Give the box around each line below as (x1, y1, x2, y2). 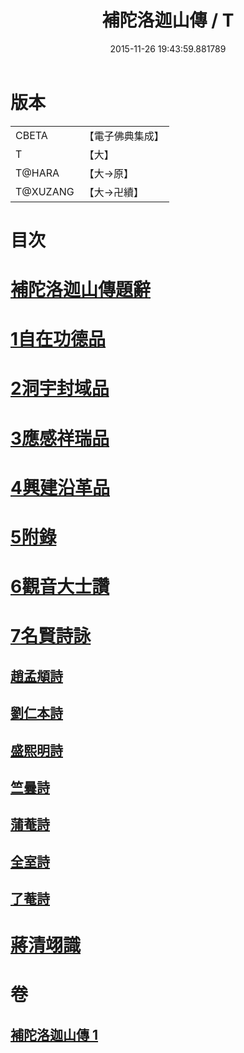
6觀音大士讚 (10, 576, 110, 598)
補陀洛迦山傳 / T (101, 9, 235, 32)
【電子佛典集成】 (83, 129, 165, 143)
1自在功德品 (10, 328, 107, 351)
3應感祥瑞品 (10, 427, 110, 450)
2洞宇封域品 (10, 377, 110, 400)
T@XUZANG (15, 184, 75, 198)
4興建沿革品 (10, 476, 110, 499)
